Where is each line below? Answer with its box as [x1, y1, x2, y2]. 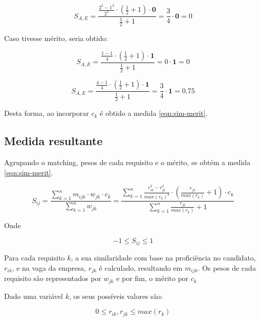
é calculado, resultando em [99, 262, 183, 273]
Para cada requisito [4, 252, 65, 263]
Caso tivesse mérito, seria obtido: [4, 33, 108, 44]
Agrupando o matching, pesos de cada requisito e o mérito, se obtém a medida [4, 157, 251, 168]
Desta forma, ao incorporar [4, 108, 89, 118]
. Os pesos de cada [198, 262, 256, 273]
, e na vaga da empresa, [12, 262, 86, 273]
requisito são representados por [4, 273, 101, 284]
